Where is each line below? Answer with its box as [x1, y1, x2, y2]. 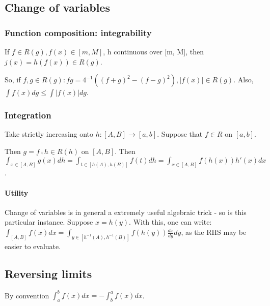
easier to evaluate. [5, 240, 61, 251]
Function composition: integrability [5, 26, 152, 39]
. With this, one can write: [129, 217, 212, 227]
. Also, [233, 74, 254, 85]
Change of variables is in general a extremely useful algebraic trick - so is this [5, 206, 247, 217]
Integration [5, 109, 51, 121]
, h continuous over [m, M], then [103, 46, 204, 56]
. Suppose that [157, 129, 203, 139]
